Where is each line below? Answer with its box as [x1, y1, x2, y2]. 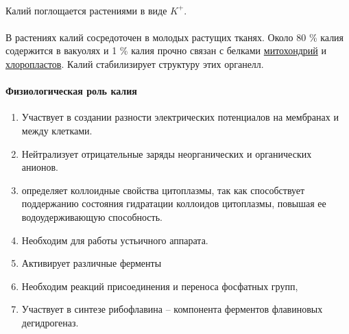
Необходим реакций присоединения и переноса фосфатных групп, [21, 278, 298, 293]
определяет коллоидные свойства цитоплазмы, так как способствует [21, 182, 305, 197]
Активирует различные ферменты [21, 256, 162, 270]
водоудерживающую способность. [21, 209, 163, 224]
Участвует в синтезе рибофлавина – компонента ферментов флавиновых [21, 302, 323, 316]
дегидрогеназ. [21, 315, 79, 329]
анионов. [21, 160, 58, 174]
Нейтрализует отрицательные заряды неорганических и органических [21, 146, 312, 160]
